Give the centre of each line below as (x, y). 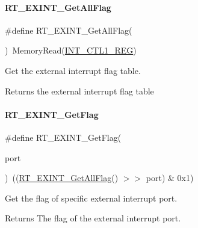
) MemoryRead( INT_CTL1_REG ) (71, 50)
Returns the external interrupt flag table (79, 91)
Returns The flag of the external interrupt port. (93, 218)
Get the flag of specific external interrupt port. (91, 198)
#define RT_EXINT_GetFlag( (63, 137)
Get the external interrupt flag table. (73, 70)
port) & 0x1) (170, 178)
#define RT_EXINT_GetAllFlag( (69, 30)
